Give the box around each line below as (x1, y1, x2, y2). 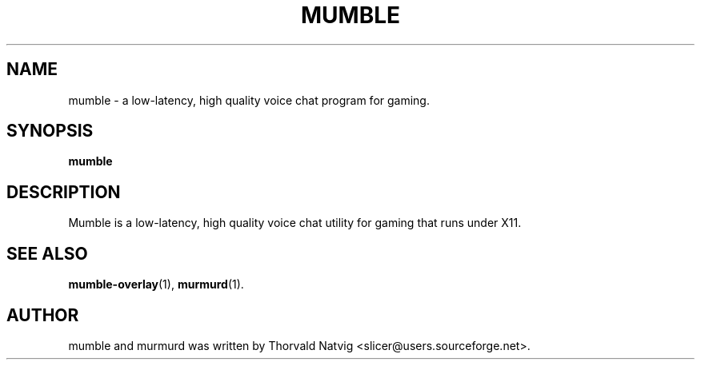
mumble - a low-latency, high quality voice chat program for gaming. (68, 93, 430, 107)
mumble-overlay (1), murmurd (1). (68, 277, 244, 292)
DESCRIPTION (6, 181, 121, 202)
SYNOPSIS (6, 121, 94, 141)
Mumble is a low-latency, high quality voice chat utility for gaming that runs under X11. (68, 216, 522, 230)
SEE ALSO (6, 243, 88, 264)
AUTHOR (6, 304, 79, 325)
